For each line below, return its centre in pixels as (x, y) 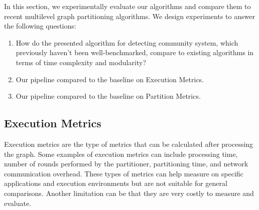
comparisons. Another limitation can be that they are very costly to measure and (129, 193)
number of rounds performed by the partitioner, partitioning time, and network (126, 164)
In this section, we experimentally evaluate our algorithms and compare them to (127, 6)
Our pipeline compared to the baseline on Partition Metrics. (108, 96)
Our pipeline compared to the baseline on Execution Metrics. (110, 79)
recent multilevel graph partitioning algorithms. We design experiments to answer (129, 16)
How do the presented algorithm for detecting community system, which (127, 42)
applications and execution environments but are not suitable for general (116, 183)
